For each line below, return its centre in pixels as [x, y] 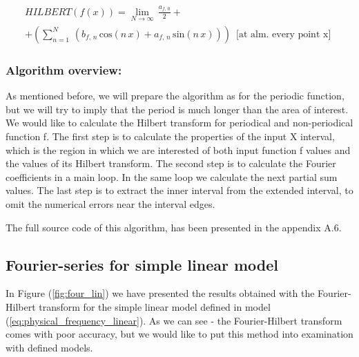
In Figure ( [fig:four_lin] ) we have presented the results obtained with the [160, 293]
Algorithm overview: [64, 69]
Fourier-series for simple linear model [142, 264]
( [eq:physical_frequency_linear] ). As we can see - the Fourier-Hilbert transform [174, 320]
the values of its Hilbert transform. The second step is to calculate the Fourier [171, 163]
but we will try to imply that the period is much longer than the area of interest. [177, 109]
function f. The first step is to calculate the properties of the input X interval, [170, 136]
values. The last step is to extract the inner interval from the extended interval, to [179, 190]
